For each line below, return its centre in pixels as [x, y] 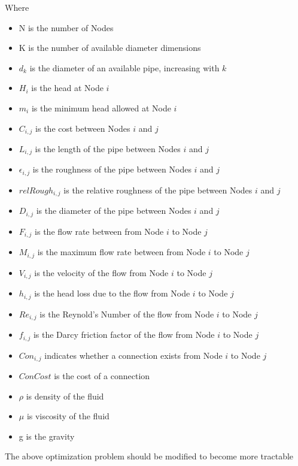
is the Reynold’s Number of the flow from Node [127, 314]
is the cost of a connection [102, 376]
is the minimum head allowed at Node [101, 108]
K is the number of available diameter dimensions [110, 48]
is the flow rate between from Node [99, 231]
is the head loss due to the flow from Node [112, 293]
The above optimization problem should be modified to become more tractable [149, 456]
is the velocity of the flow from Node [101, 272]
